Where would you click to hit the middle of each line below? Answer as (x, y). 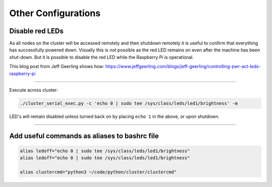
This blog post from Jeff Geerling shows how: (57, 67)
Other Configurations (55, 13)
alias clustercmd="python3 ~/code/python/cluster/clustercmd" (98, 172)
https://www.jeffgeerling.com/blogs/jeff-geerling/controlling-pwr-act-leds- (183, 67)
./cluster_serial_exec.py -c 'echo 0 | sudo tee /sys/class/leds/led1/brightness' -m (129, 103)
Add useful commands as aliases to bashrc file (84, 136)
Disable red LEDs (37, 31)
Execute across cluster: (33, 90)
